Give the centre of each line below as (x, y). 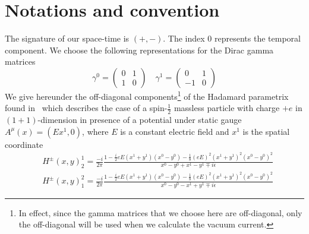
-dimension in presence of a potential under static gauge (140, 119)
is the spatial (266, 131)
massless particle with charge (227, 108)
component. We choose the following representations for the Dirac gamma (139, 50)
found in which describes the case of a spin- (86, 108)
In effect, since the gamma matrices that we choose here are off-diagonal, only (160, 212)
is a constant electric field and (175, 131)
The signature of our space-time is (67, 38)
